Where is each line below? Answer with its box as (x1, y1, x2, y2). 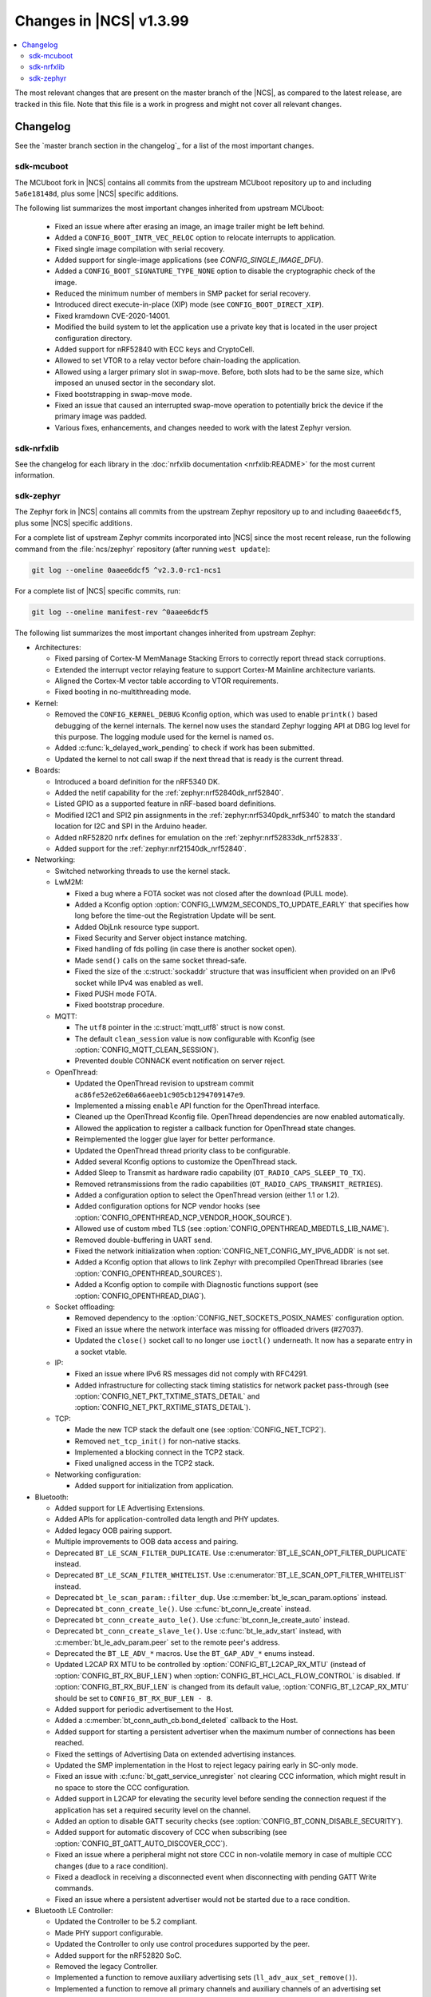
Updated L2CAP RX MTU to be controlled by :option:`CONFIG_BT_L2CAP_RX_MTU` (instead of (54, 1660, 366, 1669)
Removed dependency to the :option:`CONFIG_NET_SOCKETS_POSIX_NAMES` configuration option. (74, 1313, 405, 1323)
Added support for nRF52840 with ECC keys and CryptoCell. (54, 344, 255, 355)
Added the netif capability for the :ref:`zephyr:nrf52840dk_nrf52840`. (54, 788, 284, 797)
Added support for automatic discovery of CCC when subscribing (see (54, 1828, 287, 1837)
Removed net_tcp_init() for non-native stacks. (74, 1436, 241, 1446)
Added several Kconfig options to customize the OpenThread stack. (74, 1157, 298, 1166)
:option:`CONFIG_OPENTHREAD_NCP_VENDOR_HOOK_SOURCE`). (74, 1213, 292, 1222)
